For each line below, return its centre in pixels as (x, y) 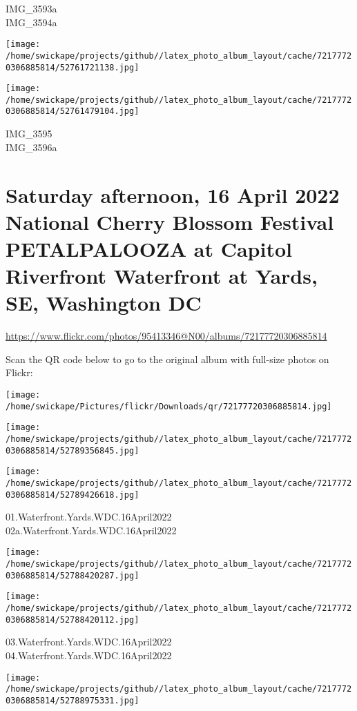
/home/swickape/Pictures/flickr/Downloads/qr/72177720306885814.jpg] (169, 406)
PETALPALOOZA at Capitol (149, 248)
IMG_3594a (31, 22)
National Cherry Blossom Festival (170, 221)
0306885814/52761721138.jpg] (73, 67)
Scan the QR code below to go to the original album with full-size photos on (167, 359)
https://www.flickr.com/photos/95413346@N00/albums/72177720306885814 (166, 336)
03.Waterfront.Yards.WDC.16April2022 (89, 642)
